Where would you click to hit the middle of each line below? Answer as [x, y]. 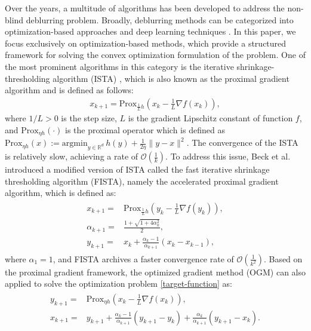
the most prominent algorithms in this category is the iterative [119, 66]
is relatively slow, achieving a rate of [72, 156]
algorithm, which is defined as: [61, 193]
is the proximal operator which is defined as [145, 129]
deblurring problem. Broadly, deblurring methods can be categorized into [160, 19]
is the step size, [89, 118]
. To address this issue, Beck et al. [228, 156]
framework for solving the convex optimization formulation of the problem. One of [155, 55]
